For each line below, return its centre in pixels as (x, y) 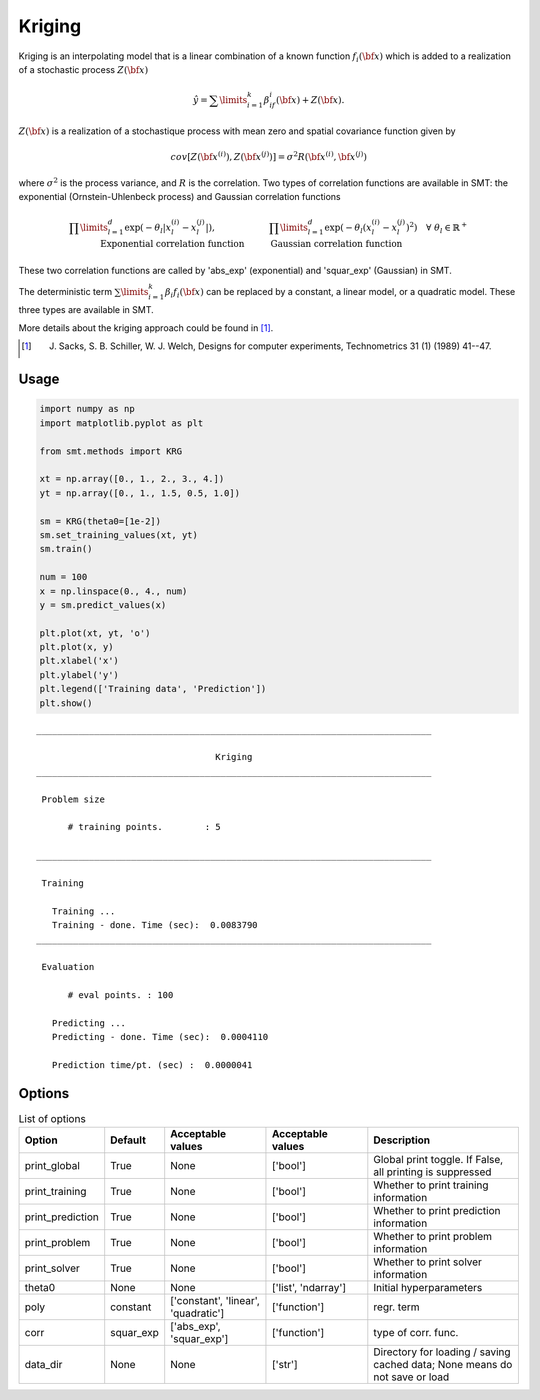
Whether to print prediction (437, 1211)
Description (401, 1140)
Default (128, 1140)
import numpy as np (87, 409)
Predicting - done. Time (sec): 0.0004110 (160, 1037)
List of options (52, 1119)
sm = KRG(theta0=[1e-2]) (100, 521)
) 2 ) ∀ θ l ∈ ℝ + (436, 227)
